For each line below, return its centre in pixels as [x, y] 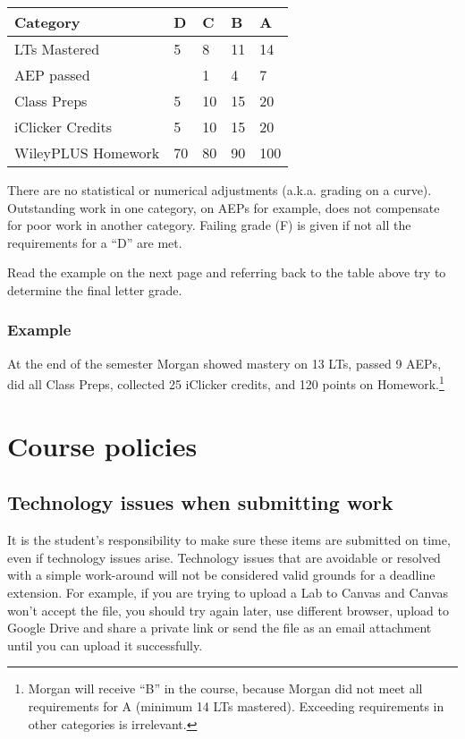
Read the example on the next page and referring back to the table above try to [227, 272]
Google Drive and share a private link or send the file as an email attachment [220, 628]
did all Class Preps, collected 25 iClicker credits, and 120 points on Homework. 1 [226, 383]
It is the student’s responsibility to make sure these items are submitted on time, [229, 540]
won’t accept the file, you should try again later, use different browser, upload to [228, 610]
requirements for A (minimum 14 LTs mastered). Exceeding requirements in [236, 705]
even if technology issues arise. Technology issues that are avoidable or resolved [224, 557]
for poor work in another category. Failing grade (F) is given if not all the [209, 225]
